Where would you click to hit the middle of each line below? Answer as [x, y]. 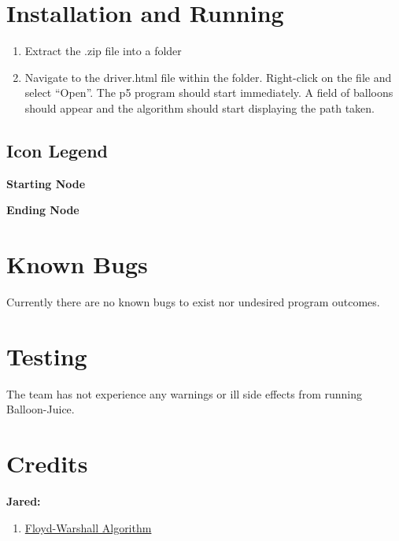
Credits [47, 463]
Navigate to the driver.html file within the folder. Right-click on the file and [208, 77]
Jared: [24, 501]
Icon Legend [57, 150]
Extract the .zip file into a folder [103, 51]
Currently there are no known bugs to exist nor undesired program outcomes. [193, 302]
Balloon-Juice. [41, 409]
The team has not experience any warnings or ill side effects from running [184, 393]
